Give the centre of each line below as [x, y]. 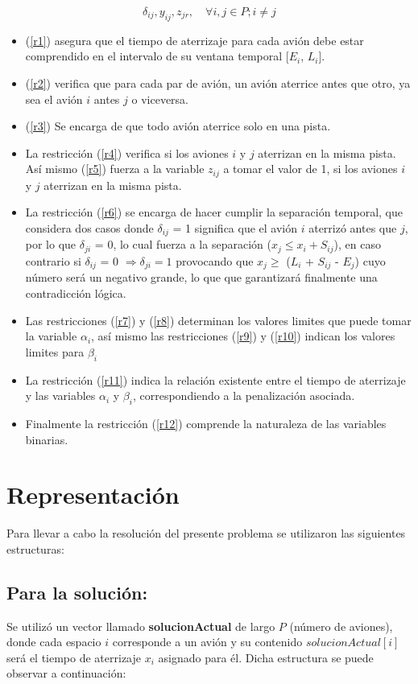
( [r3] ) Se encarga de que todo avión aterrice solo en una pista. [178, 126]
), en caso [357, 244]
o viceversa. [160, 99]
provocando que [215, 260]
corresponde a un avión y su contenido [207, 642]
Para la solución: [77, 592]
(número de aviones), [341, 626]
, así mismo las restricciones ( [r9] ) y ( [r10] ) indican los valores [243, 336]
